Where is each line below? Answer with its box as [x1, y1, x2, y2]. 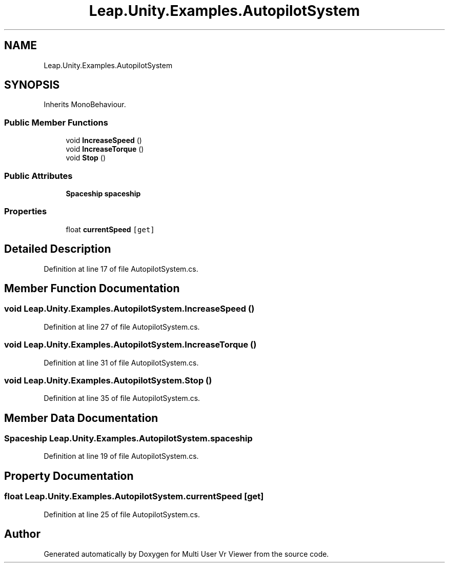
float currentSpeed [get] [66, 225, 155, 234]
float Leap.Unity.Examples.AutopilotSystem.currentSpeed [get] [4, 491, 264, 502]
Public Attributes [4, 170, 73, 181]
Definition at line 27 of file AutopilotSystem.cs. [44, 322, 200, 331]
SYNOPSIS [4, 78, 60, 92]
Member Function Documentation [4, 281, 180, 295]
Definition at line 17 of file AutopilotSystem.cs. [44, 264, 198, 273]
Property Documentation [4, 469, 134, 482]
